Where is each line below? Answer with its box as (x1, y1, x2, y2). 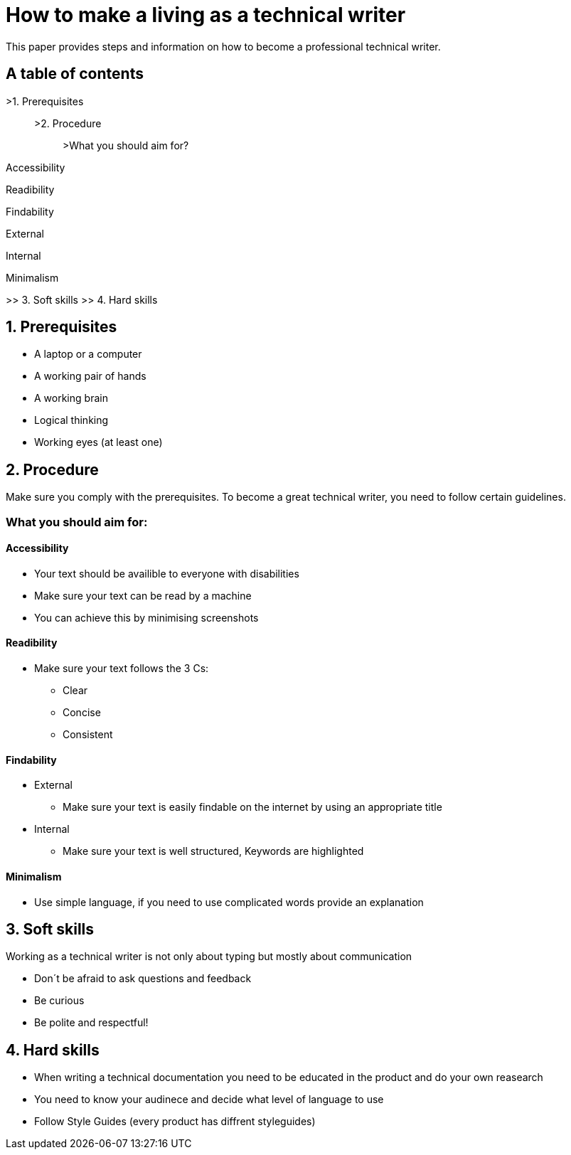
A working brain (34, 392, 108, 405)
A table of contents (6, 65, 144, 83)
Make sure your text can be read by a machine (34, 589, 252, 602)
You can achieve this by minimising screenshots (34, 611, 259, 624)
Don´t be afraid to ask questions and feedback (34, 972, 252, 985)
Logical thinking (34, 414, 109, 427)
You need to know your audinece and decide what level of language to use (34, 1093, 384, 1106)
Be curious (34, 994, 85, 1007)
